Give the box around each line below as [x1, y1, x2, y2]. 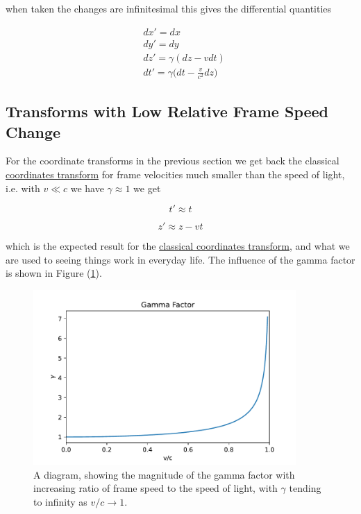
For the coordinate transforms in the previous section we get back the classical [6, 153, 339, 168]
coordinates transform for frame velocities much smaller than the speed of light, [6, 167, 345, 182]
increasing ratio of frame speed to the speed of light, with [33, 481, 278, 495]
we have [70, 180, 104, 195]
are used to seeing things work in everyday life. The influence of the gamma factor [6, 252, 355, 266]
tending [289, 481, 321, 495]
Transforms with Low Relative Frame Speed [6, 101, 329, 122]
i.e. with [6, 180, 40, 195]
